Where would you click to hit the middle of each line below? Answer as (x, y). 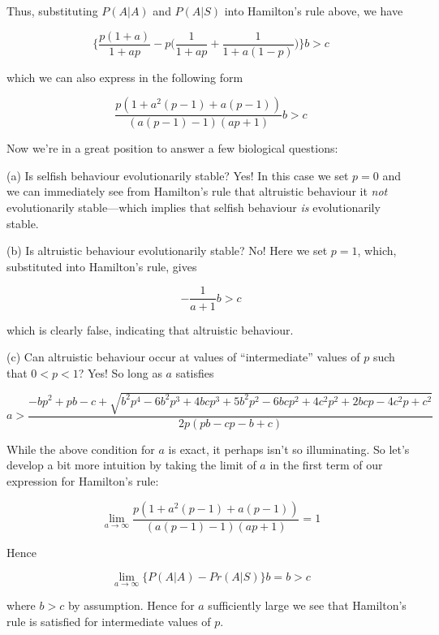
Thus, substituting (52, 11)
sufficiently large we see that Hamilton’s (307, 605)
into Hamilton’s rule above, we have (314, 11)
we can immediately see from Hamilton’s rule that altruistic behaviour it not (197, 191)
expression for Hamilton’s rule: (83, 481)
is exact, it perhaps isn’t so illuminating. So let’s (289, 449)
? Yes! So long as (120, 372)
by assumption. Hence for (131, 605)
